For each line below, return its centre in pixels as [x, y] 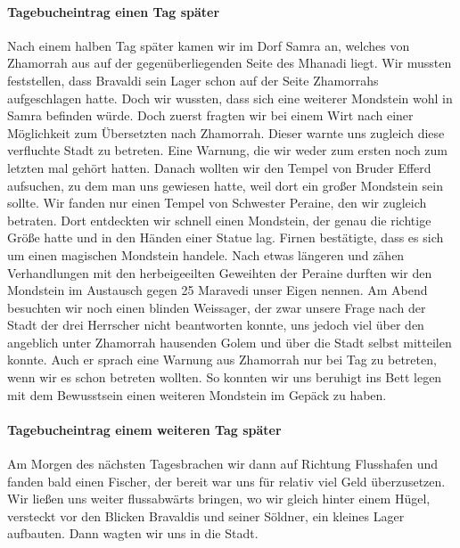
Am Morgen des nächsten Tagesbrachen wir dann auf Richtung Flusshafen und [223, 464]
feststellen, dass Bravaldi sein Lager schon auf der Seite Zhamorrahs [193, 80]
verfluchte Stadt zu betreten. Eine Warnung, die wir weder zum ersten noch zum [228, 150]
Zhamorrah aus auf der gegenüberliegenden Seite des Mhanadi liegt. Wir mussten [230, 63]
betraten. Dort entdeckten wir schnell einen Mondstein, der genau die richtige [219, 220]
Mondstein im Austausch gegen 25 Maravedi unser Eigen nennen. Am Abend [218, 290]
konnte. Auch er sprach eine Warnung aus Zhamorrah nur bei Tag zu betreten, [222, 360]
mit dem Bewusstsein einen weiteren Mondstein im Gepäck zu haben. [197, 394]
